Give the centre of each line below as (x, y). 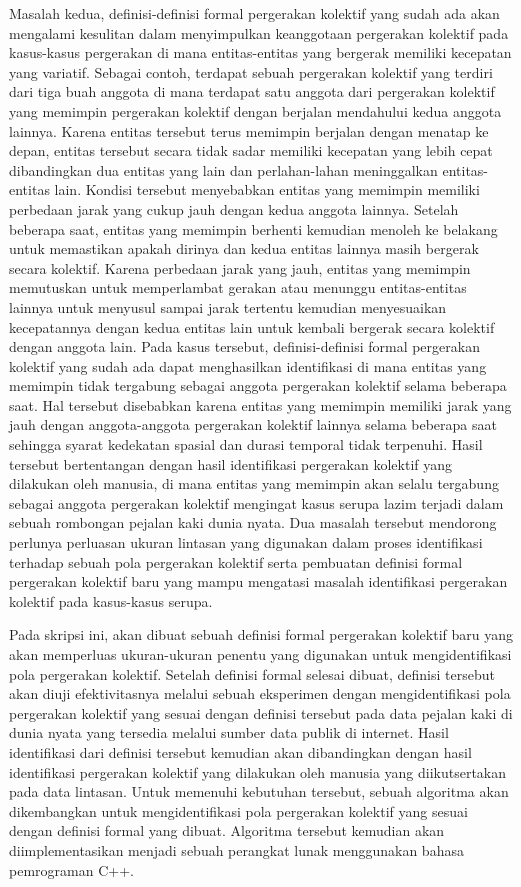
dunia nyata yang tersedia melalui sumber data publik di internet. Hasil (229, 732)
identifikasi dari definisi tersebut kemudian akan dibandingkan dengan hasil (240, 751)
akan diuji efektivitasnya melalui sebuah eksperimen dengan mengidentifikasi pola (260, 693)
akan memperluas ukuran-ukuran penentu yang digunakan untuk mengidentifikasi (260, 654)
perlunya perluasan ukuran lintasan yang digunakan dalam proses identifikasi (246, 542)
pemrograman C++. (71, 869)
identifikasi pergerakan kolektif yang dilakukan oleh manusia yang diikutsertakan (258, 771)
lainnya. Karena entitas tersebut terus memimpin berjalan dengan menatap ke (249, 130)
